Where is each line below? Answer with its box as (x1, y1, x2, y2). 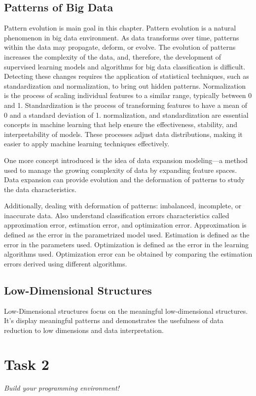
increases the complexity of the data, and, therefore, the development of (4, 51, 221, 62)
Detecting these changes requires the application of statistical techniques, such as (4, 71, 249, 81)
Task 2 (4, 354, 49, 374)
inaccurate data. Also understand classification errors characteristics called (4, 210, 229, 220)
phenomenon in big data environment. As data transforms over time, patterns (4, 32, 239, 42)
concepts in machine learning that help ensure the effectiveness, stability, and (4, 119, 237, 130)
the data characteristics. (4, 184, 76, 194)
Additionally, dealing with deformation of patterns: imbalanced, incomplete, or (4, 200, 242, 211)
